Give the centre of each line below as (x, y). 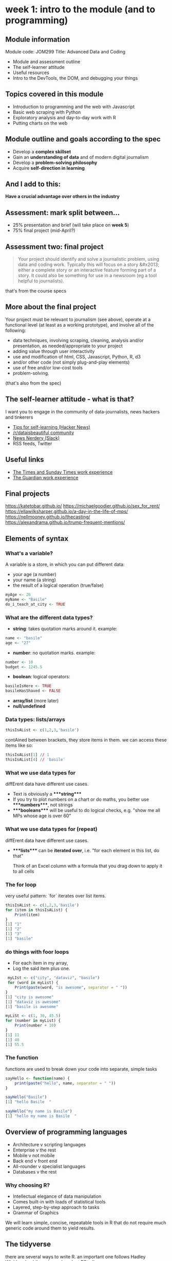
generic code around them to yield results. (50, 1228)
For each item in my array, (40, 963)
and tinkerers (19, 417)
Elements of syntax (37, 538)
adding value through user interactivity (54, 351)
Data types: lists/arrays (35, 719)
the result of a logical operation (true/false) (58, 585)
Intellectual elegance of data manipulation (57, 1196)
